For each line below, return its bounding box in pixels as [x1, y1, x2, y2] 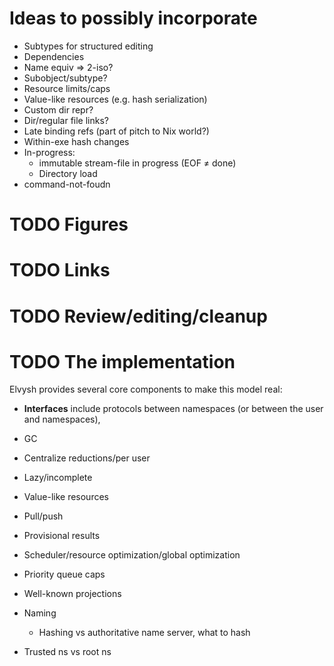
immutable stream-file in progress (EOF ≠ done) [38, 157, 237, 169]
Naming [23, 607, 57, 619]
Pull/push [23, 510, 64, 522]
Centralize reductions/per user [23, 452, 151, 464]
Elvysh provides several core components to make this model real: [9, 383, 283, 396]
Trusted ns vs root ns [23, 646, 112, 658]
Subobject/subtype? [23, 72, 108, 84]
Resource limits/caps [23, 82, 111, 94]
